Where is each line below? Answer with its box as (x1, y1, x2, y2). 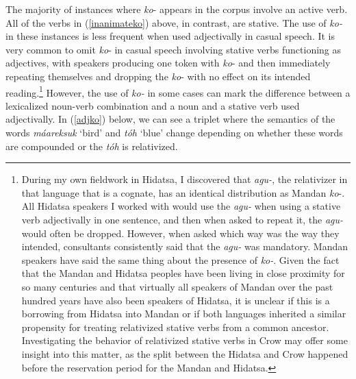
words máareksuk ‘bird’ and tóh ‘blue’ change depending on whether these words (5, 125, 343, 139)
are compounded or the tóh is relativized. (5, 138, 178, 153)
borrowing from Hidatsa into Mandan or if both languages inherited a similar (21, 306, 346, 321)
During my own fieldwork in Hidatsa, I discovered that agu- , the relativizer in (21, 172, 348, 186)
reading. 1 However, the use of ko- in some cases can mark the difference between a (5, 83, 351, 99)
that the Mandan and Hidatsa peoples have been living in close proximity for (21, 266, 345, 280)
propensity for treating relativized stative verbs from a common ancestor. (21, 319, 329, 334)
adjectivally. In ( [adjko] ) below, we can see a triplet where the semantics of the (5, 112, 335, 126)
